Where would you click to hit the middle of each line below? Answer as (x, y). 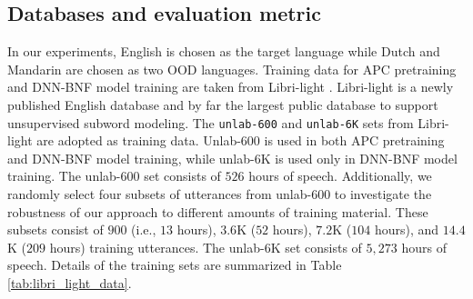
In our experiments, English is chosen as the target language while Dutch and (224, 51)
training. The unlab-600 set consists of (114, 176)
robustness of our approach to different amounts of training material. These (218, 211)
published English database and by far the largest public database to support (223, 104)
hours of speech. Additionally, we (340, 176)
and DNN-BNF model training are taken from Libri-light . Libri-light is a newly (231, 87)
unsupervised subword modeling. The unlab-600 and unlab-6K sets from (211, 122)
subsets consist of (55, 229)
